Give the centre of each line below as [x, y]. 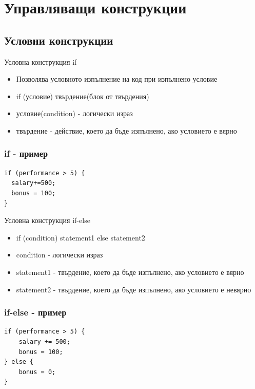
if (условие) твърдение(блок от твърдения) [83, 96]
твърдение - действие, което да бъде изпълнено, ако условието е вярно [126, 130]
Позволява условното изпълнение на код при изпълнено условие [117, 79]
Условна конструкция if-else [47, 220]
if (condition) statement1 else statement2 [81, 237]
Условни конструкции [59, 40]
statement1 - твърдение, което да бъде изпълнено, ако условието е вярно [130, 272]
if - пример [26, 153]
